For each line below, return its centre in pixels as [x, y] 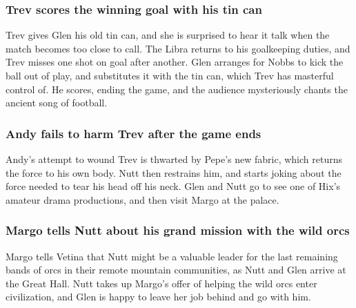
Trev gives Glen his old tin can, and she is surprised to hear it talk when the [168, 35]
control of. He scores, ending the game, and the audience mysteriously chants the [177, 89]
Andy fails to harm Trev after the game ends [133, 133]
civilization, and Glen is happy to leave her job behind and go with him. [158, 297]
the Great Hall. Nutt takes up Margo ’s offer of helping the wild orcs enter [161, 283]
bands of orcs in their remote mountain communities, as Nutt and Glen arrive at [176, 270]
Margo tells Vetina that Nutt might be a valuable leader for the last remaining [172, 256]
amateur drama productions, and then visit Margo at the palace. [142, 199]
